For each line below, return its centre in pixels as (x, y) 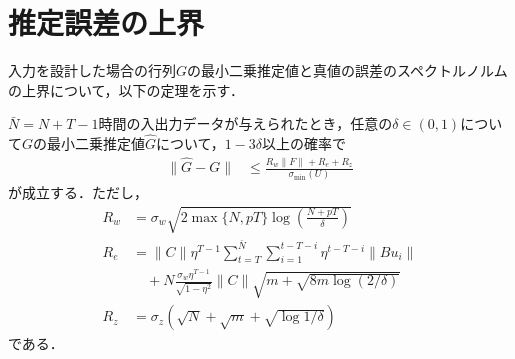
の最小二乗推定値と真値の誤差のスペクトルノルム (347, 70)
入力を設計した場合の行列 (92, 70)
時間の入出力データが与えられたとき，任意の (245, 123)
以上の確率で (303, 143)
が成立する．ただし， (78, 192)
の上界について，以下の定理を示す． (126, 89)
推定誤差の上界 (106, 22)
